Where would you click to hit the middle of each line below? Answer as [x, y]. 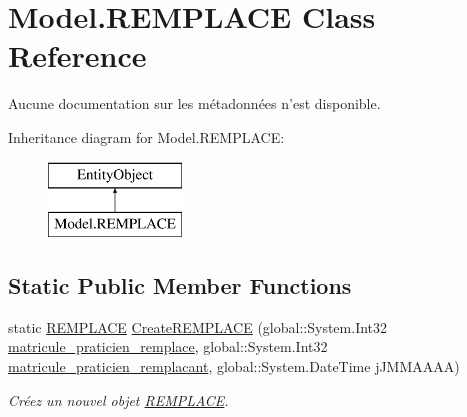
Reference [77, 55]
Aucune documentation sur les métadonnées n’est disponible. [194, 103]
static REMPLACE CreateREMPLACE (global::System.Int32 [198, 326]
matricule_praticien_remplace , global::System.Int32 [168, 346]
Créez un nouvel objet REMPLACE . [118, 399]
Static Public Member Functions [180, 285]
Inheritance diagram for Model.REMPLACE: [146, 136]
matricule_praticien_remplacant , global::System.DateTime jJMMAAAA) [234, 366]
